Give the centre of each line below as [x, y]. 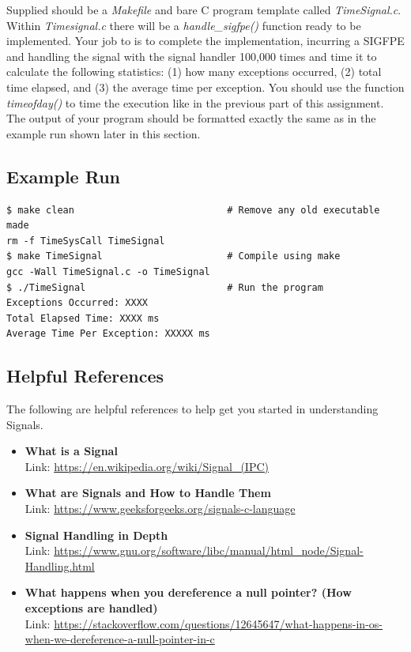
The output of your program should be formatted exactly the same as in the [191, 118]
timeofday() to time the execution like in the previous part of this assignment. [195, 102]
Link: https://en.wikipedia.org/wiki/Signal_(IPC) [147, 466]
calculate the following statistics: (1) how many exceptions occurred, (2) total [194, 72]
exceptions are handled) [91, 608]
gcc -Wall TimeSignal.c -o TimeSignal [108, 271]
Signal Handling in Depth [96, 535]
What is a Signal [71, 451]
